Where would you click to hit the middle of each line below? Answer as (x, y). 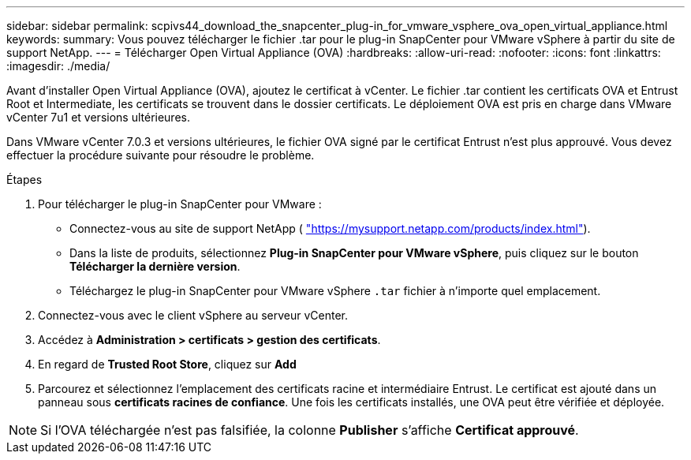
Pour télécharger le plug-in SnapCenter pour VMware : (180, 204)
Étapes (24, 180)
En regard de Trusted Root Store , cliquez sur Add (167, 364)
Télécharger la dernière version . (155, 266)
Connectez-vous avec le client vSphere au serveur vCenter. (193, 315)
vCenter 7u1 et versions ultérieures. (98, 117)
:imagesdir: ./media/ (58, 66)
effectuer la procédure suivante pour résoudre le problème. (161, 155)
